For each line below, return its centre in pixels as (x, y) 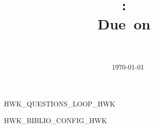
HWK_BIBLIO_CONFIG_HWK (56, 120)
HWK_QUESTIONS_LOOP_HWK (60, 104)
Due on (124, 24)
